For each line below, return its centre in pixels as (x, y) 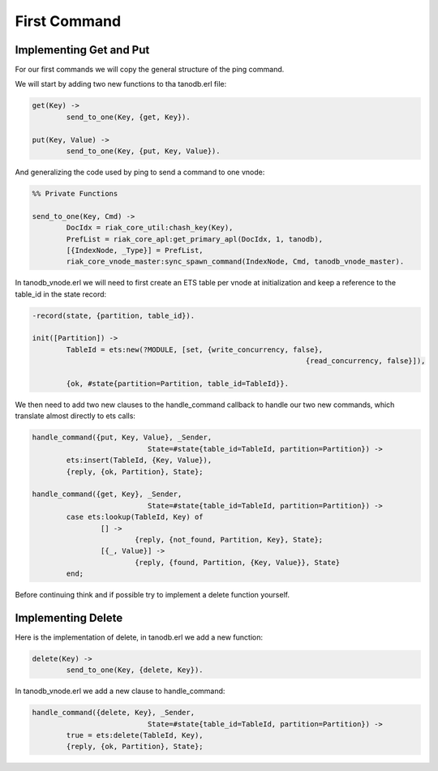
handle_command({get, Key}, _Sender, (107, 494)
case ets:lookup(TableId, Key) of (135, 517)
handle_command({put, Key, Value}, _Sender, (122, 437)
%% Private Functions (75, 193)
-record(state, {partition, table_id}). (113, 315)
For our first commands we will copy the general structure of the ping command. (150, 70)
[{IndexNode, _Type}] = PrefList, (135, 250)
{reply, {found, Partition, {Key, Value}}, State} (237, 562)
